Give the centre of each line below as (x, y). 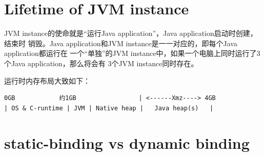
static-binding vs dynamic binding (127, 143)
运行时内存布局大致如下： (47, 80)
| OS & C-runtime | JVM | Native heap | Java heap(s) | (109, 108)
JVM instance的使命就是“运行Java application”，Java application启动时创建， (131, 33)
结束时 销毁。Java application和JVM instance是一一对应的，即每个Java (121, 43)
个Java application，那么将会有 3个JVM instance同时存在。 (101, 63)
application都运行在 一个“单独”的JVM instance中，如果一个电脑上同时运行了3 (132, 53)
